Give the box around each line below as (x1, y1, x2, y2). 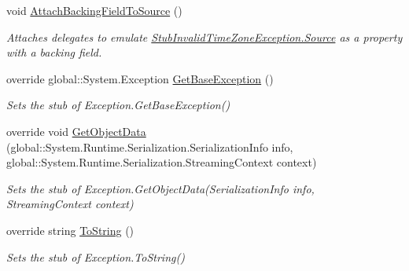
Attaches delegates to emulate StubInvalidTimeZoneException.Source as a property (6, 28, 403, 45)
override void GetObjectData (6, 123, 146, 139)
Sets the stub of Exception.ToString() (6, 248, 185, 265)
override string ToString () (6, 222, 134, 238)
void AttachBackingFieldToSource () (6, 2, 182, 18)
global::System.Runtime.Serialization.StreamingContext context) (6, 154, 317, 170)
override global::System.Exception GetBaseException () (6, 70, 274, 86)
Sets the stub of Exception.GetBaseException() (6, 97, 230, 113)
